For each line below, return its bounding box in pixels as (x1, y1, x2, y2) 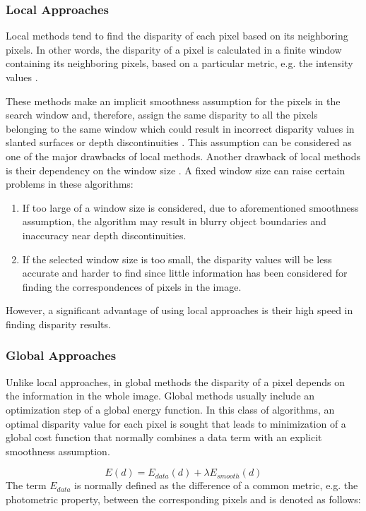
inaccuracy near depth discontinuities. (22, 227, 187, 242)
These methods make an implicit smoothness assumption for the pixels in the (6, 93, 341, 108)
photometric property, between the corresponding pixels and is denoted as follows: (6, 491, 361, 506)
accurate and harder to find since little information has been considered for (22, 265, 348, 280)
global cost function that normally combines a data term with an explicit (6, 430, 322, 445)
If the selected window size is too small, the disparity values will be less (22, 251, 332, 266)
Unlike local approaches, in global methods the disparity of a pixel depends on (6, 374, 345, 389)
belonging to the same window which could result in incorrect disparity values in (6, 121, 355, 136)
